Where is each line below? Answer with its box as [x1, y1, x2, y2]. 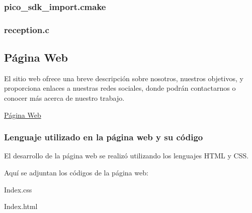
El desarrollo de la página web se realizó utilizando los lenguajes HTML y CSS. [4, 150, 249, 161]
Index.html [4, 201, 38, 211]
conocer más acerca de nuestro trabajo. [4, 93, 125, 103]
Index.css [4, 184, 32, 194]
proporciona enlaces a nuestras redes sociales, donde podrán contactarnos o [4, 83, 236, 93]
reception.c [4, 23, 49, 36]
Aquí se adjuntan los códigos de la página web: [4, 167, 148, 178]
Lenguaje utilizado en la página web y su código [4, 131, 203, 143]
